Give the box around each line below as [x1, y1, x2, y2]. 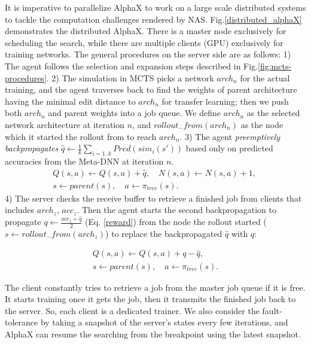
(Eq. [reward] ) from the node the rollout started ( [84, 215, 267, 228]
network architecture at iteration [5, 118, 125, 130]
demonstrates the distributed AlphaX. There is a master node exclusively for [5, 25, 286, 37]
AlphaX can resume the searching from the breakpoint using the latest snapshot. [5, 327, 301, 340]
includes [5, 203, 35, 216]
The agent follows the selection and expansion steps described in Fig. [5, 59, 258, 72]
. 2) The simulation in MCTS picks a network [46, 71, 214, 84]
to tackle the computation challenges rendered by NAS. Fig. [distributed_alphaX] [5, 13, 302, 25]
